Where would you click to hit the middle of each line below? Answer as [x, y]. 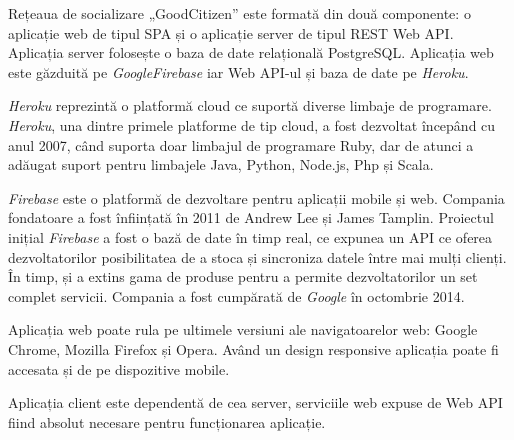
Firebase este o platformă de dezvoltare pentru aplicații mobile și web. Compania [256, 197]
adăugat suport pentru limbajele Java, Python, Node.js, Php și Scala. [221, 164]
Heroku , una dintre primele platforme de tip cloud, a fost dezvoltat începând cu [252, 124]
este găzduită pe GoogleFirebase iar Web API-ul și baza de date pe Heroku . [238, 71]
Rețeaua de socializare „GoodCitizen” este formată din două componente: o [239, 13]
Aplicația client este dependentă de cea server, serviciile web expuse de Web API [255, 402]
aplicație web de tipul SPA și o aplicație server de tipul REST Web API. [231, 32]
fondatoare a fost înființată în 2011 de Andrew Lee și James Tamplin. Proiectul [251, 217]
